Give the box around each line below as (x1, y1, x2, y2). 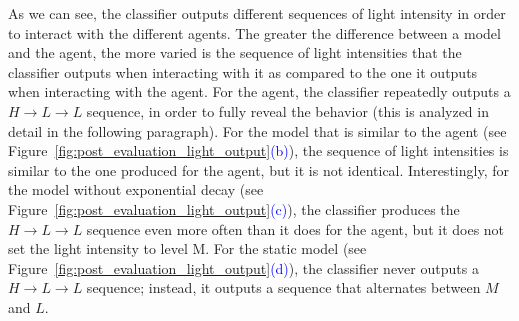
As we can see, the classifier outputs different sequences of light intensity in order (8, 3, 506, 23)
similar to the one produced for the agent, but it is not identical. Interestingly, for (8, 159, 509, 180)
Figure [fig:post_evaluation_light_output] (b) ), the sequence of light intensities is (8, 140, 509, 161)
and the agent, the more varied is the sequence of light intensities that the (8, 42, 462, 63)
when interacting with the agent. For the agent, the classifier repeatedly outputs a (8, 81, 511, 102)
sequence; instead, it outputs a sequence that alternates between (86, 277, 481, 298)
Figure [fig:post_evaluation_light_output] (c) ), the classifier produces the (8, 198, 460, 219)
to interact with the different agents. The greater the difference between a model (8, 22, 501, 43)
